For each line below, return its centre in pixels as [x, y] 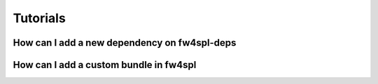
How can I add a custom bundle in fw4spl [105, 65]
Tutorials [39, 18]
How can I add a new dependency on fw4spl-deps [125, 43]
